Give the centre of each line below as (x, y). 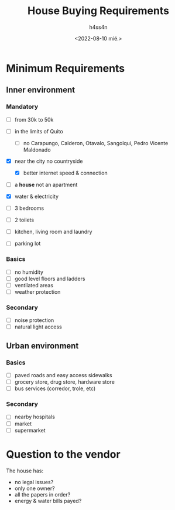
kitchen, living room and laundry (53, 232)
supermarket (30, 430)
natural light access (38, 327)
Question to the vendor (64, 454)
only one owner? (35, 488)
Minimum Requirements (66, 68)
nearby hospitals (35, 417)
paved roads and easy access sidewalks (63, 375)
